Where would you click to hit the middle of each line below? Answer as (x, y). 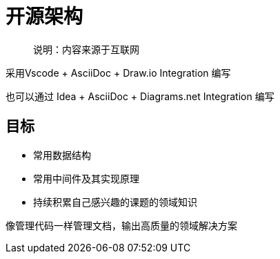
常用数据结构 (62, 155)
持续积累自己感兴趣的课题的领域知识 (115, 202)
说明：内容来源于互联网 (86, 49)
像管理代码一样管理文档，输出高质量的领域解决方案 (121, 225)
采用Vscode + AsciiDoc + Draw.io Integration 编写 (118, 73)
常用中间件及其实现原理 (86, 178)
